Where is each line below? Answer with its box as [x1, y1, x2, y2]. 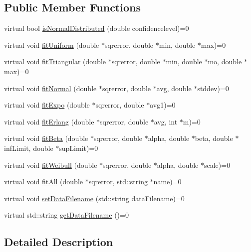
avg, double [156, 83, 192, 93]
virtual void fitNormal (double [4, 83, 97, 93]
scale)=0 [204, 159, 231, 170]
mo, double [208, 56, 242, 67]
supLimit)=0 [59, 142, 98, 153]
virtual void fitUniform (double [4, 39, 99, 50]
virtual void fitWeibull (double [4, 159, 97, 170]
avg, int [154, 116, 178, 126]
